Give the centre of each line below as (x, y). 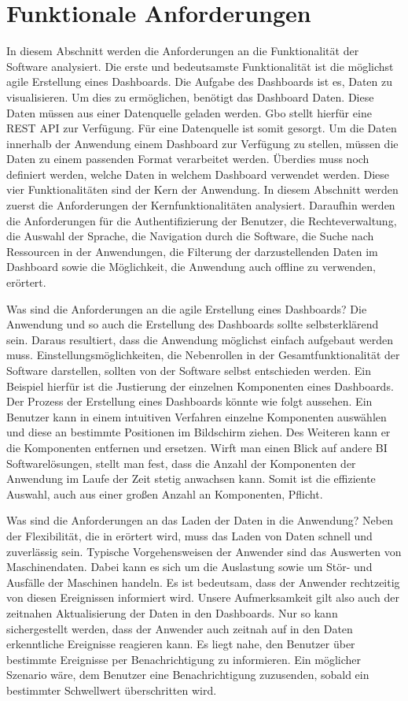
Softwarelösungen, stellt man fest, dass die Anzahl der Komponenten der (181, 463)
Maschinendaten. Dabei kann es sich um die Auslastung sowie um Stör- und (189, 567)
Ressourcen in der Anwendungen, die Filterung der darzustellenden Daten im (192, 251)
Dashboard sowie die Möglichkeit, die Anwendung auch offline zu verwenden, (191, 267)
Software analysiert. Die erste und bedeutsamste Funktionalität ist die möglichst (200, 66)
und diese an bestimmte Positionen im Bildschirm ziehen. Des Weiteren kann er (198, 432)
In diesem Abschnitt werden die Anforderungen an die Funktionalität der (183, 51)
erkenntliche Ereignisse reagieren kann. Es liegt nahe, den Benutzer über (181, 644)
